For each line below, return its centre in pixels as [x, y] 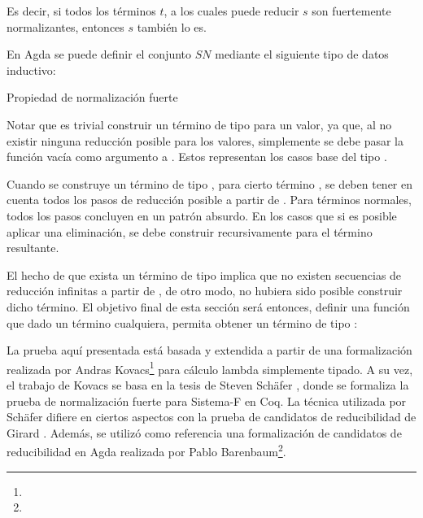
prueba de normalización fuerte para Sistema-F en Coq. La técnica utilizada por [207, 400]
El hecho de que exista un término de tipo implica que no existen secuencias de [204, 274]
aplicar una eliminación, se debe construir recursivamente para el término [190, 231]
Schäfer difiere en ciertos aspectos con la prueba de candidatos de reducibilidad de [211, 417]
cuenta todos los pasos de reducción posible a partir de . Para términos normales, [209, 200]
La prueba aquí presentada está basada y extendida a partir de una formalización [209, 350]
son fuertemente [351, 11]
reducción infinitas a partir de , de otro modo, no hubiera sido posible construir [205, 291]
